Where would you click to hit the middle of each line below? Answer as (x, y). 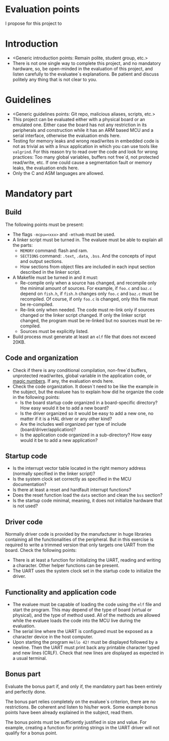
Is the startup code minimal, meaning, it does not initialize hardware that (87, 501)
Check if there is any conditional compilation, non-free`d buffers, (80, 370)
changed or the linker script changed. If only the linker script (83, 315)
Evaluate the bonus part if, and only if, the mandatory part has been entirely (84, 686)
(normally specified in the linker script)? (54, 474)
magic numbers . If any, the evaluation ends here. (63, 381)
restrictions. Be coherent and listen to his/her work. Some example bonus (81, 707)
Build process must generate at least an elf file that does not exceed (84, 337)
